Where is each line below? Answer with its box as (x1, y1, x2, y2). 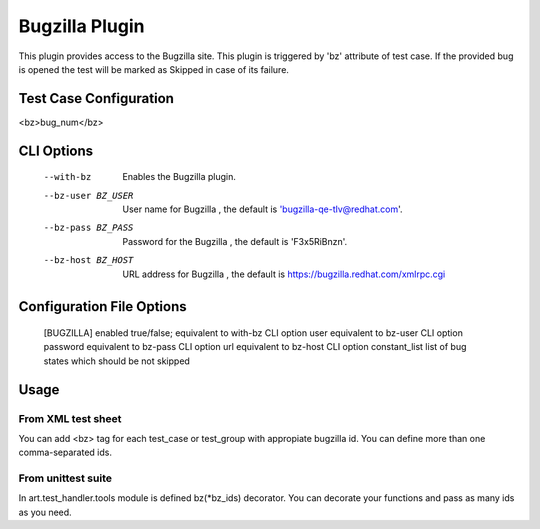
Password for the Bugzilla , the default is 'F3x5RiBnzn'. (122, 235, 348, 247)
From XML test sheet (18, 411, 122, 425)
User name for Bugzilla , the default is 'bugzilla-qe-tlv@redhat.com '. (122, 203, 404, 215)
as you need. (18, 506, 72, 518)
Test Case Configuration (18, 90, 175, 107)
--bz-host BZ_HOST (43, 255, 134, 266)
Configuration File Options (18, 298, 187, 315)
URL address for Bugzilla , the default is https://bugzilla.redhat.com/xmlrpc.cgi (122, 268, 446, 280)
